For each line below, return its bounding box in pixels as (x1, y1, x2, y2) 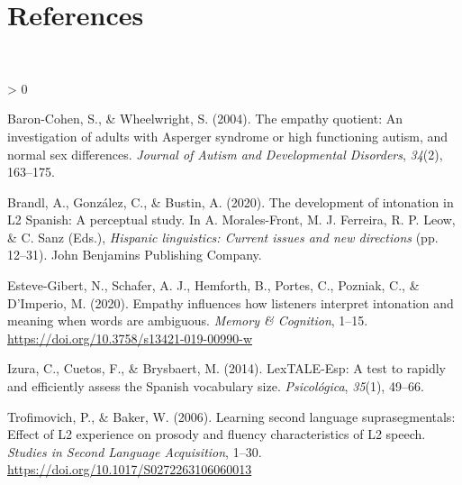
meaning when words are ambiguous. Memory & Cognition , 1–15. (7, 311, 368, 330)
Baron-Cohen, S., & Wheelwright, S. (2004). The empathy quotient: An (7, 109, 403, 128)
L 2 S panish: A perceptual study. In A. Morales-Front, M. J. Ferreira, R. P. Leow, (7, 210, 456, 229)
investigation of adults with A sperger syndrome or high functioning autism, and (7, 126, 448, 145)
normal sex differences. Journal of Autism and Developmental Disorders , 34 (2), (7, 144, 443, 163)
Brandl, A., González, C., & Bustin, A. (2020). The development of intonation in (7, 192, 454, 211)
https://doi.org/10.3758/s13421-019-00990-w (7, 328, 253, 347)
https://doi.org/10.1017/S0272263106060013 (7, 460, 252, 479)
